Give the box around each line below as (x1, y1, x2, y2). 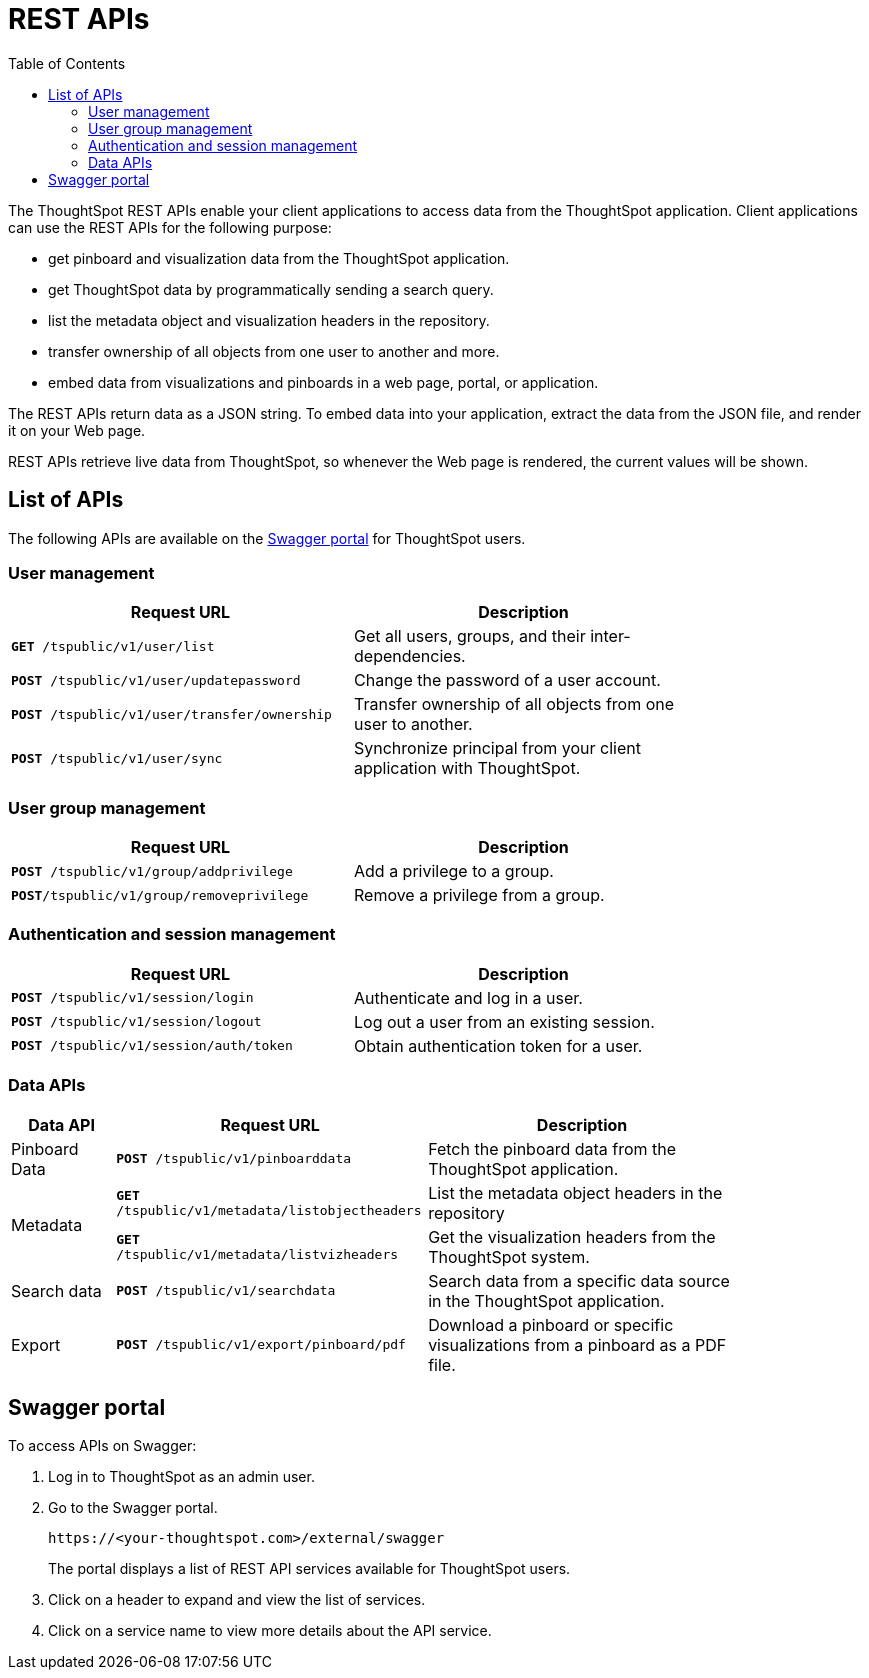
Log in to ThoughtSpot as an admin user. (48, 1468, 315, 1486)
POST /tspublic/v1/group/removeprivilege (11, 887, 309, 903)
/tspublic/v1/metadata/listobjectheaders (116, 1202, 422, 1218)
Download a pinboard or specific (428, 1314, 674, 1335)
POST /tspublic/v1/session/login (11, 990, 254, 1006)
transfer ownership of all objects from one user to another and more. (48, 342, 500, 360)
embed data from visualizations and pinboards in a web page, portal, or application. (48, 373, 599, 391)
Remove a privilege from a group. (354, 885, 605, 906)
